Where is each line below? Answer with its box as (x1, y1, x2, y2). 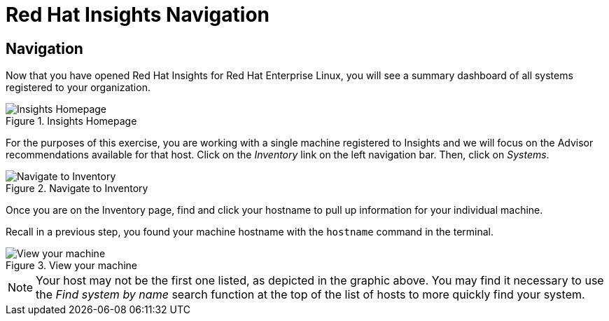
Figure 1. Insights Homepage (6, 115, 137, 128)
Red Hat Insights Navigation (6, 3, 270, 27)
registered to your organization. (6, 81, 150, 94)
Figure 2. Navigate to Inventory (6, 182, 148, 195)
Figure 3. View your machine (6, 259, 138, 272)
